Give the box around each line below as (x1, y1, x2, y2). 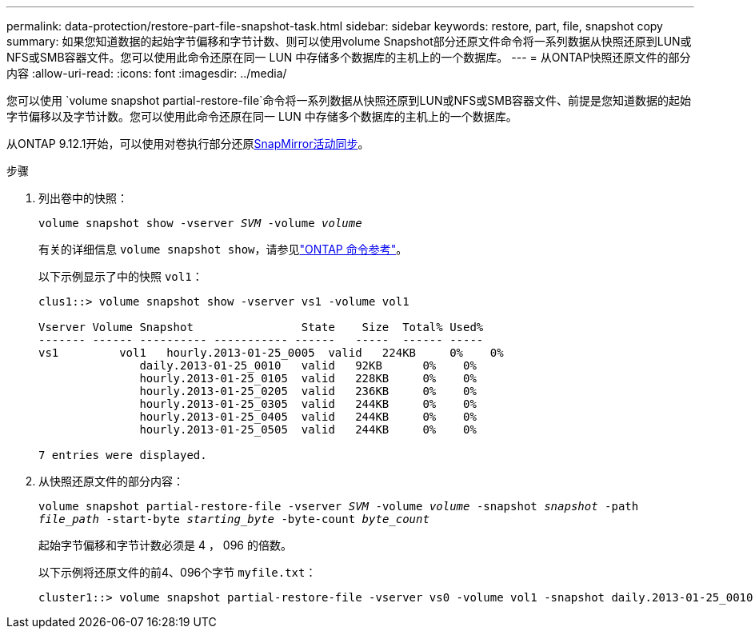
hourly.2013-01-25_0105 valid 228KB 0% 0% (139, 372, 477, 385)
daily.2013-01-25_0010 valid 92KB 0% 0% (139, 359, 477, 372)
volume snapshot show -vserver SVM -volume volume (38, 217, 362, 230)
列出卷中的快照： (38, 191, 128, 205)
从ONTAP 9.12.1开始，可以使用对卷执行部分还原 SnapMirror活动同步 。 (6, 137, 370, 150)
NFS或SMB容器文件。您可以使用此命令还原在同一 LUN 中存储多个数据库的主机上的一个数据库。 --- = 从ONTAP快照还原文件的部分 (6, 50, 691, 64)
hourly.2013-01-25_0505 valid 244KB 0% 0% (139, 423, 477, 436)
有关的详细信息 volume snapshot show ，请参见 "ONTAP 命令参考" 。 (38, 242, 408, 256)
